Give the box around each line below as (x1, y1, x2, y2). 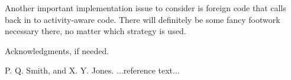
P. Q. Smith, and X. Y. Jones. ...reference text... (5, 64, 180, 76)
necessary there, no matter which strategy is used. (5, 25, 186, 37)
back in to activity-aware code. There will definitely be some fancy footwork (5, 13, 280, 25)
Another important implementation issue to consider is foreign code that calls (5, 2, 286, 14)
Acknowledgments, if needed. (5, 44, 109, 56)
